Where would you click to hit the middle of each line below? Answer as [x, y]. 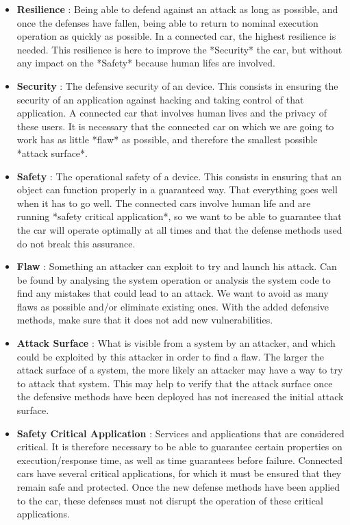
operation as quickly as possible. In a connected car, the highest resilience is [176, 36]
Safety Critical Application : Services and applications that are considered [180, 433]
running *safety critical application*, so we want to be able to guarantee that [179, 216]
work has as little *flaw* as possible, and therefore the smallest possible [167, 139]
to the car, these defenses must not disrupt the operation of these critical [170, 500]
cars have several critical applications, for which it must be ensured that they [179, 473]
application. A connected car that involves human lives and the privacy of [172, 113]
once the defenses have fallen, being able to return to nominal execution [167, 22]
